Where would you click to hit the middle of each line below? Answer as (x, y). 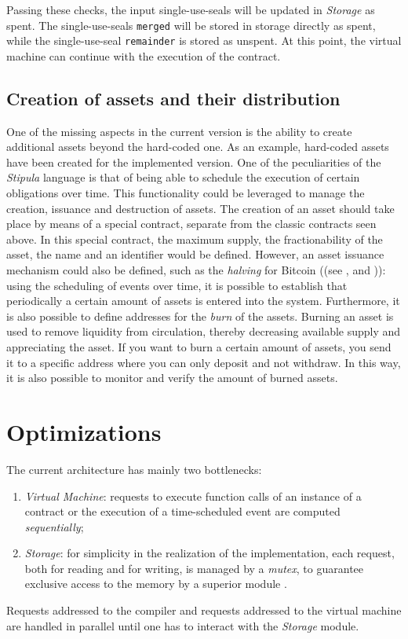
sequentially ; (54, 526)
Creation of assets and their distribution (173, 98)
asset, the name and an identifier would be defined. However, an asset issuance (195, 254)
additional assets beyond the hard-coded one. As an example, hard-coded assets (198, 147)
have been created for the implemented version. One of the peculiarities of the (194, 162)
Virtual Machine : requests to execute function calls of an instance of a (193, 496)
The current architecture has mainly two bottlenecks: (134, 469)
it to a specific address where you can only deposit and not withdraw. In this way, (204, 362)
